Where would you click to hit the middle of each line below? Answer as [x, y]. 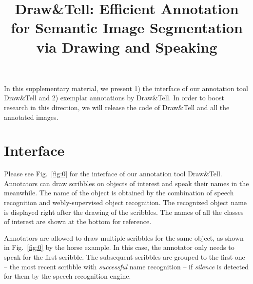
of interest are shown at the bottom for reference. [78, 221]
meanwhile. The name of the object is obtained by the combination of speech [119, 193]
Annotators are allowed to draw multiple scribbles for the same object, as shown [124, 237]
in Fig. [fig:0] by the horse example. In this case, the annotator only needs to [119, 247]
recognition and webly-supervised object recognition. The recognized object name [126, 202]
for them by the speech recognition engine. [68, 276]
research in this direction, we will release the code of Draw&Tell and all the [117, 107]
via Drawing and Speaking [127, 47]
